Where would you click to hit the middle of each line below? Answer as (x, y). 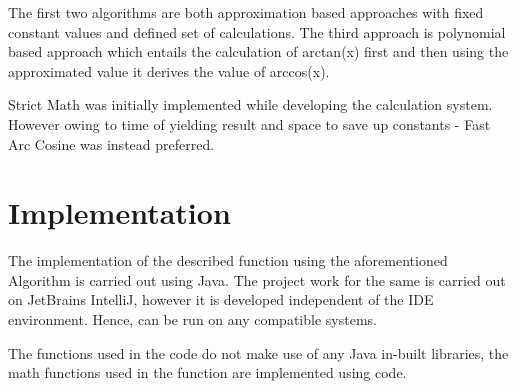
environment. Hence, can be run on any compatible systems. (192, 319)
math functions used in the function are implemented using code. (207, 372)
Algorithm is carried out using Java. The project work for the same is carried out (257, 279)
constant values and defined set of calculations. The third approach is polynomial (257, 31)
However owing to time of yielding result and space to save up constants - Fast (249, 123)
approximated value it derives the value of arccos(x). (169, 70)
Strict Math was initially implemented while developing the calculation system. (250, 104)
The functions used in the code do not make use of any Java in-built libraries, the (258, 352)
